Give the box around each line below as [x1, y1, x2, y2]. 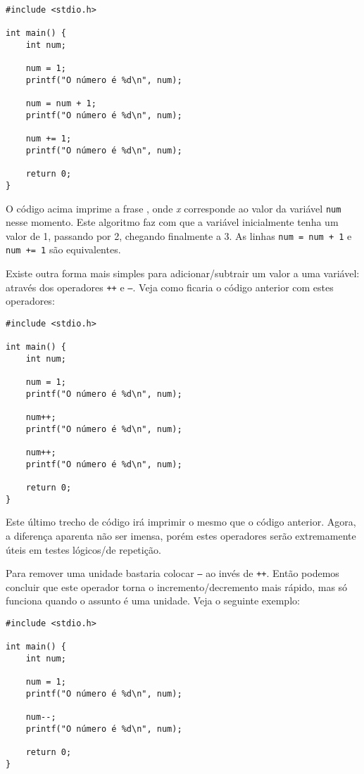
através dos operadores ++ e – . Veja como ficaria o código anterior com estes [6, 279, 334, 294]
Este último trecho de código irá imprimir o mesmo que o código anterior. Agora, [6, 514, 356, 529]
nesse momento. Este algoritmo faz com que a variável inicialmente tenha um [6, 215, 339, 229]
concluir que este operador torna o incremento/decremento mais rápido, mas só [6, 579, 348, 594]
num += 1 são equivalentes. [6, 242, 121, 257]
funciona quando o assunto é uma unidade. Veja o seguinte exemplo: [6, 593, 300, 608]
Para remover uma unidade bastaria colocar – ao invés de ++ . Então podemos [6, 566, 339, 580]
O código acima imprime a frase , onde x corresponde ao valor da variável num [6, 201, 341, 215]
